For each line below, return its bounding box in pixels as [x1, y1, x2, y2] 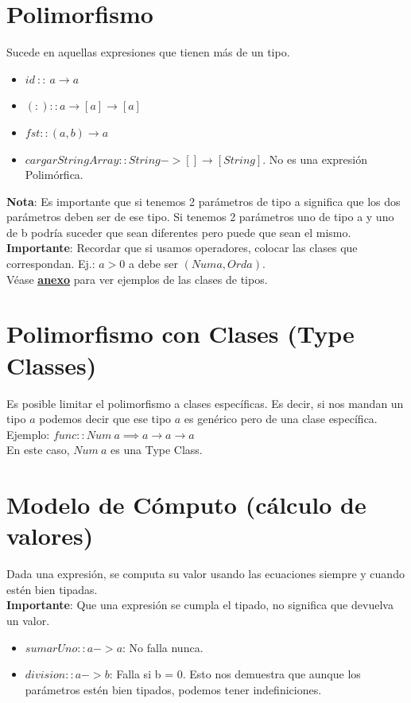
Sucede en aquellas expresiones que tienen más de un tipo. [6, 44, 290, 60]
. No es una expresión [262, 150, 367, 167]
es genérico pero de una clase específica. [184, 410, 378, 427]
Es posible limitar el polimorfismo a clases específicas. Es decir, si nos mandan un [6, 394, 404, 411]
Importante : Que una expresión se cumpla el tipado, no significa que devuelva [6, 596, 394, 613]
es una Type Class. [111, 441, 203, 458]
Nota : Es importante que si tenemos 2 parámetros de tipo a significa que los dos [6, 192, 401, 209]
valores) [6, 519, 94, 552]
